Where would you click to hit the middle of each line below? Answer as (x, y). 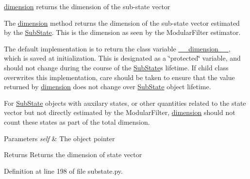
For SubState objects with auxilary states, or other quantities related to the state (125, 103)
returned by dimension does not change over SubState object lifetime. (108, 87)
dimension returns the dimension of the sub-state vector (87, 6)
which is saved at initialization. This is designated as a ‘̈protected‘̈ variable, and (122, 58)
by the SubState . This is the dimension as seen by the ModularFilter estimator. (122, 32)
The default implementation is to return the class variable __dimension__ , (117, 48)
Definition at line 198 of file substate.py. (63, 171)
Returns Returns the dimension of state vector (73, 155)
